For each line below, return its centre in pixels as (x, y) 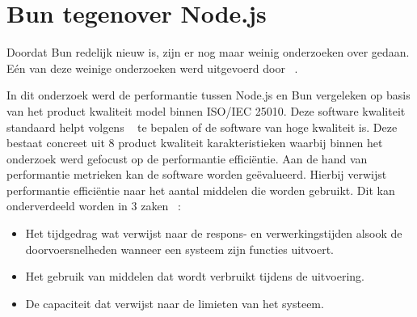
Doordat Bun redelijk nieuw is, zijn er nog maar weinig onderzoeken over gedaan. (208, 52)
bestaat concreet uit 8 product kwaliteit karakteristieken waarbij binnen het (195, 143)
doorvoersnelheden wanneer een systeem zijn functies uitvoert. (179, 249)
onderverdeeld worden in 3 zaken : (94, 206)
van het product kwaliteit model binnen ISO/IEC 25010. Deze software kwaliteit (206, 110)
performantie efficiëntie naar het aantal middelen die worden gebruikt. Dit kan (201, 190)
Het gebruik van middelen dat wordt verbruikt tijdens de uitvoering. (195, 276)
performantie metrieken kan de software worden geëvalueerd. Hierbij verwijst (197, 174)
